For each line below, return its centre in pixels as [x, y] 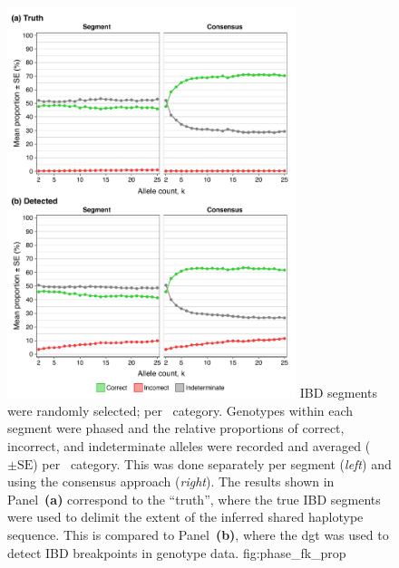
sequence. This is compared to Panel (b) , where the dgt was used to [198, 535]
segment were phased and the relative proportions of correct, [176, 428]
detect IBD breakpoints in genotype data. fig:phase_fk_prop [177, 552]
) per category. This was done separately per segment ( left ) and [212, 463]
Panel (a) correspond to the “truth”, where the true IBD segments [194, 499]
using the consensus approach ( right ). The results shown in [171, 481]
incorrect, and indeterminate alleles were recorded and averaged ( [189, 446]
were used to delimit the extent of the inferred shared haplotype [185, 517]
